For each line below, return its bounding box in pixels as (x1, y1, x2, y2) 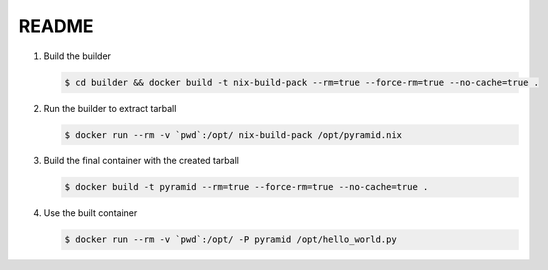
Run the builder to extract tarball (43, 102, 177, 114)
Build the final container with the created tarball (43, 155, 240, 167)
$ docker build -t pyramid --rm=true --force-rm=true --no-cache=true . (64, 181, 429, 193)
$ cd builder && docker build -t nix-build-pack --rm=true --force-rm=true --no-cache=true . (64, 76, 540, 88)
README (18, 15, 94, 37)
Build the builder (43, 50, 112, 62)
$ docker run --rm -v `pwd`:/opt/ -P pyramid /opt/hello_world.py (64, 234, 397, 245)
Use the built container (43, 207, 138, 219)
